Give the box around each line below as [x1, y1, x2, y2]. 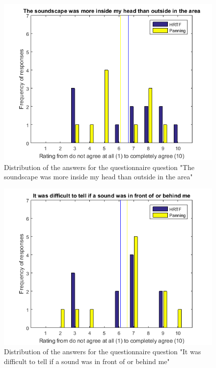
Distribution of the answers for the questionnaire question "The [4, 162, 194, 172]
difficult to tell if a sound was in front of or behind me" [4, 356, 170, 366]
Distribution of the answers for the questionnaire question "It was [4, 346, 201, 357]
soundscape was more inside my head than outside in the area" [4, 171, 193, 182]
